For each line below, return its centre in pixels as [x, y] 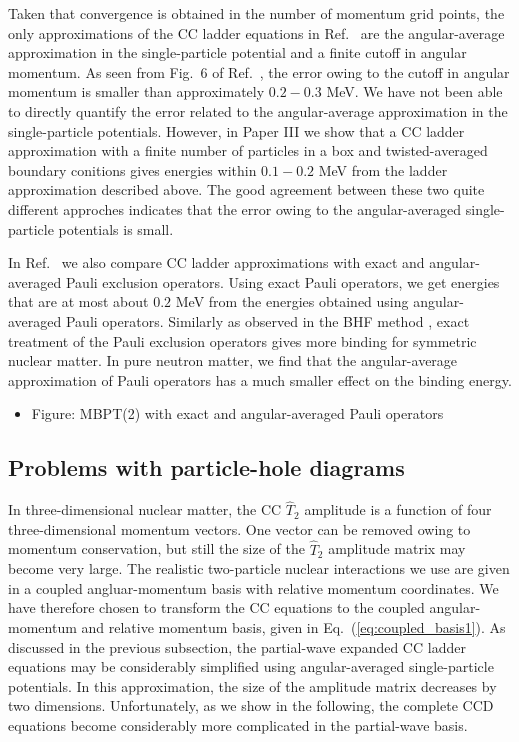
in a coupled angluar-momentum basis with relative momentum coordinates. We [253, 587]
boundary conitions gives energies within [132, 169]
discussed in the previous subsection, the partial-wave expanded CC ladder [237, 646]
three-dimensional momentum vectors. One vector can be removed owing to [239, 528]
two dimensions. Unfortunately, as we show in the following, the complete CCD [251, 705]
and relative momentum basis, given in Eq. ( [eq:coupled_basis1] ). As [293, 627]
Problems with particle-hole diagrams [206, 467]
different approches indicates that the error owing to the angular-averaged [235, 208]
